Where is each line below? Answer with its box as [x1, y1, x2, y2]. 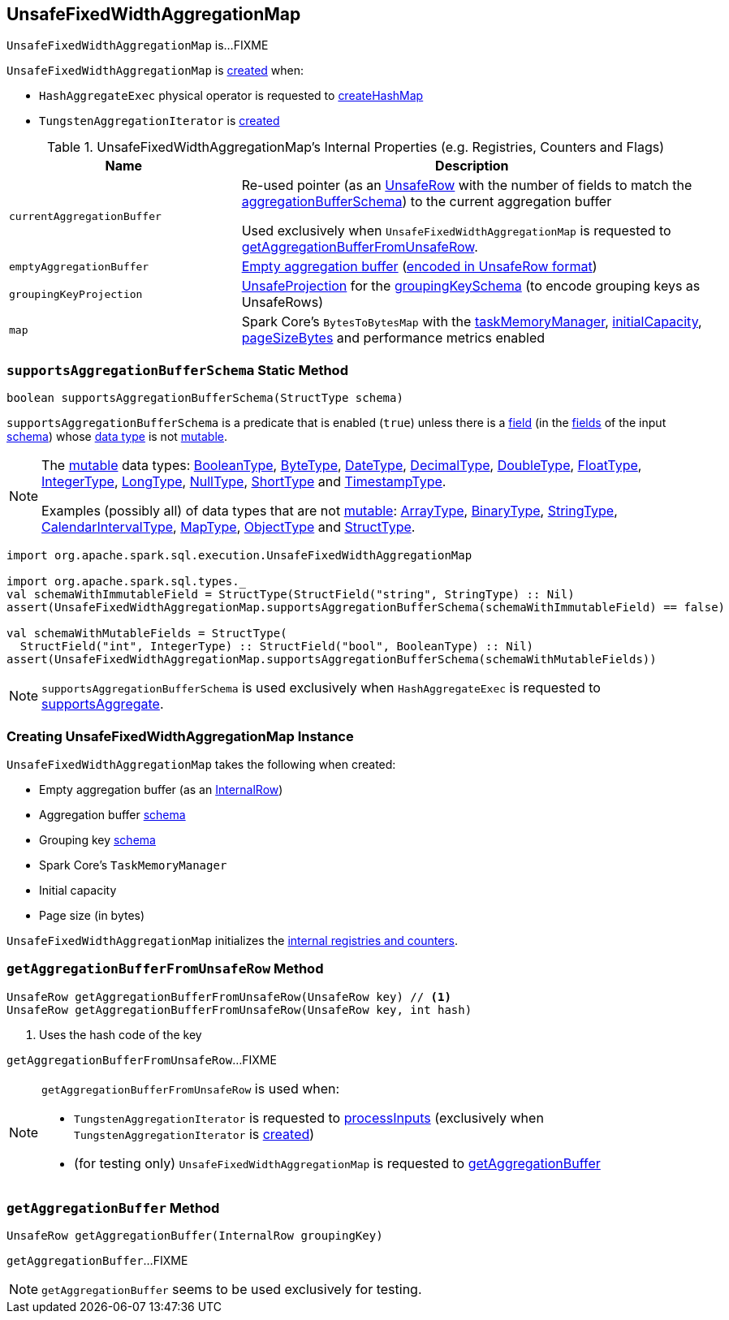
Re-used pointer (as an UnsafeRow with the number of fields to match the [241, 177, 692, 194]
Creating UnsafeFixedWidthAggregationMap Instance [6, 727, 354, 744]
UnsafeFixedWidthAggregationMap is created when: [6, 63, 304, 78]
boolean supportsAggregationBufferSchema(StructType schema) [6, 391, 403, 405]
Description [435, 157, 509, 175]
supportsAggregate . [41, 696, 164, 713]
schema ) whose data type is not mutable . [6, 429, 228, 444]
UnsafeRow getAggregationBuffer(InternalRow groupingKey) [6, 1229, 383, 1243]
